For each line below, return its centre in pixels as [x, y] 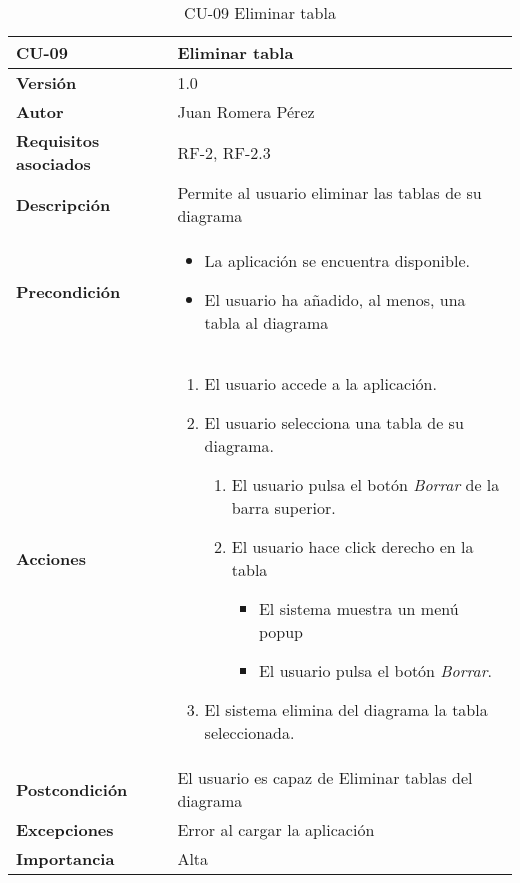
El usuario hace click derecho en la [352, 546]
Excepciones [65, 829]
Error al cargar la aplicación [276, 829]
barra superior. [283, 507]
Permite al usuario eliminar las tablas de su [329, 192]
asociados [53, 163]
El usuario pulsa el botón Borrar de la [365, 484]
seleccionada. [249, 732]
